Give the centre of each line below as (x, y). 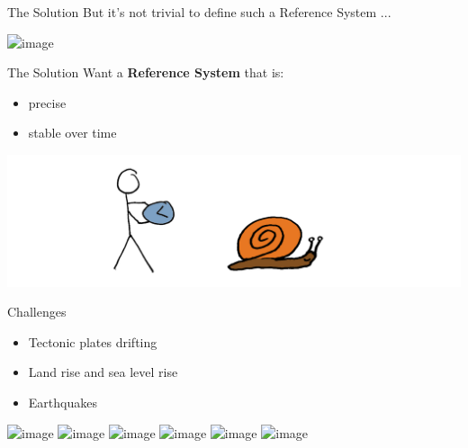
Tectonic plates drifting (93, 341)
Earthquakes (63, 403)
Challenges (37, 312)
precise (47, 102)
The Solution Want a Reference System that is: (146, 72)
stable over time (72, 133)
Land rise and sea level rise (103, 372)
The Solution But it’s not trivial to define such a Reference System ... (199, 12)
